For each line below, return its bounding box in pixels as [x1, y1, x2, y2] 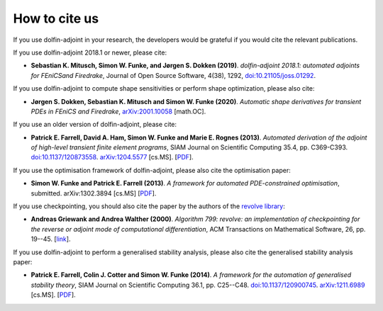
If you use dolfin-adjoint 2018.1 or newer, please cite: [13, 48, 167, 57]
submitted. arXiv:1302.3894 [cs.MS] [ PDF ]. [30, 188, 157, 198]
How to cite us [13, 11, 99, 26]
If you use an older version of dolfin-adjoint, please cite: [13, 120, 177, 129]
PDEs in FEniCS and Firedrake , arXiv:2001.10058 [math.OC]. [30, 107, 206, 115]
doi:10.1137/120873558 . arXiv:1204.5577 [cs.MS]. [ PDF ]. [30, 153, 194, 162]
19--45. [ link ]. [30, 234, 71, 244]
